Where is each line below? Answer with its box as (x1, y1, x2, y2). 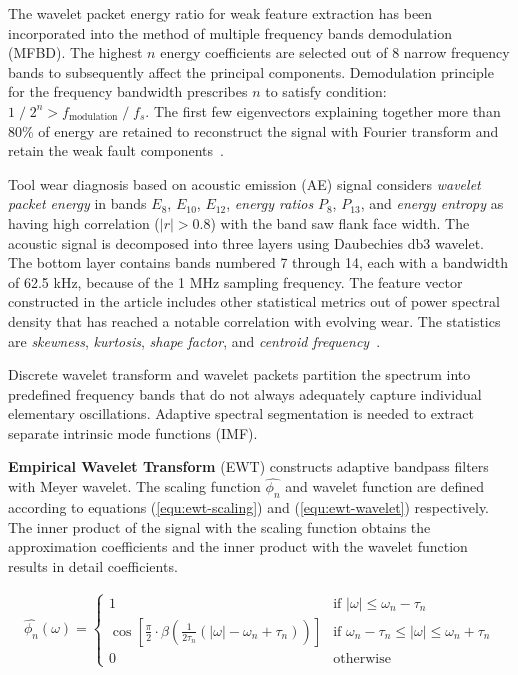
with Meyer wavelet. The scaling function (8, 476, 261, 497)
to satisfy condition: (265, 81, 387, 102)
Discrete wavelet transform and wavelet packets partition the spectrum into (8, 364, 471, 385)
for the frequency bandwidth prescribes (8, 81, 248, 102)
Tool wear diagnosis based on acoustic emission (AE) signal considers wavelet (8, 173, 481, 194)
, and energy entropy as (360, 193, 504, 214)
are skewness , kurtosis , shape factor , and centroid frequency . (8, 330, 381, 351)
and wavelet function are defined (285, 476, 485, 497)
